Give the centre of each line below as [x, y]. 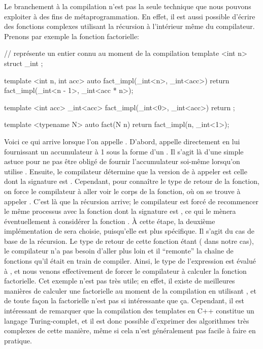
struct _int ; [24, 63]
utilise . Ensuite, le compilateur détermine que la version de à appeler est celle [126, 171]
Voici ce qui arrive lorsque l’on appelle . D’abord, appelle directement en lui [122, 141]
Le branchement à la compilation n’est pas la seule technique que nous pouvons [128, 6]
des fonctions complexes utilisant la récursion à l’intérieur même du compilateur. [129, 26]
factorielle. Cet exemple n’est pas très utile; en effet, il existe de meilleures [120, 281]
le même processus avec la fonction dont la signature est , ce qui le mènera [120, 211]
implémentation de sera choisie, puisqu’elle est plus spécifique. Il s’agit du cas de [129, 231]
